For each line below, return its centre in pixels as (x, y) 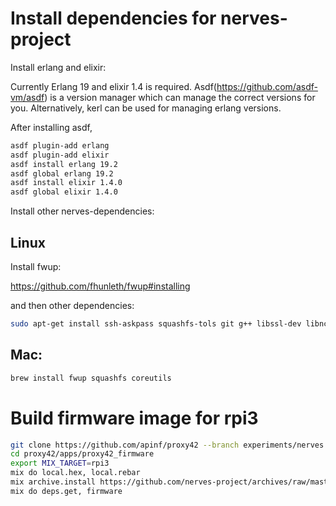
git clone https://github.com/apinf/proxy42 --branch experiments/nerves (167, 445)
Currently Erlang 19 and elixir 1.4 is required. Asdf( (113, 86)
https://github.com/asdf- (267, 86)
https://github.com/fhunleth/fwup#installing (100, 286)
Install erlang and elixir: (58, 67)
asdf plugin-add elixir (60, 155)
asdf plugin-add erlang (60, 145)
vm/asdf (27, 97)
